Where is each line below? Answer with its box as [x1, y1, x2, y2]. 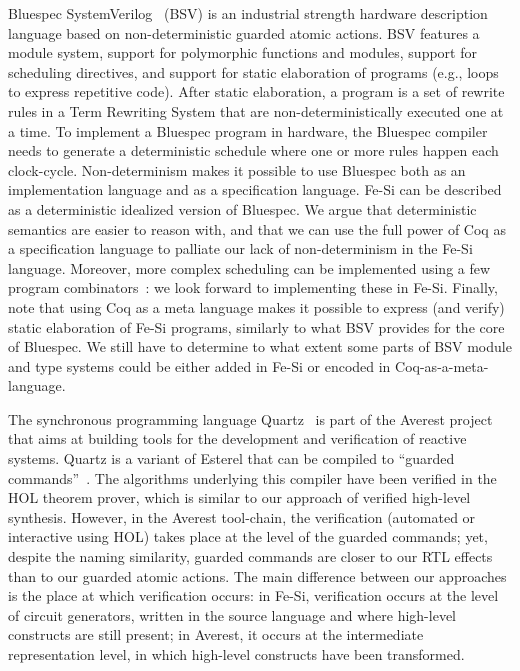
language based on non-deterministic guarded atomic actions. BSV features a [8, 22, 480, 43]
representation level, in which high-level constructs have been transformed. [8, 644, 465, 664]
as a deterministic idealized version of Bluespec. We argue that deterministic [8, 198, 477, 219]
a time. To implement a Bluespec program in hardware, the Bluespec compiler [8, 120, 488, 141]
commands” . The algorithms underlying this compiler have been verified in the [8, 467, 497, 488]
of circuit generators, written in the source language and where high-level [8, 604, 456, 625]
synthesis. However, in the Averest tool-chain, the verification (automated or [8, 506, 476, 527]
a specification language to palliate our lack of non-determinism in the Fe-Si [8, 238, 473, 259]
